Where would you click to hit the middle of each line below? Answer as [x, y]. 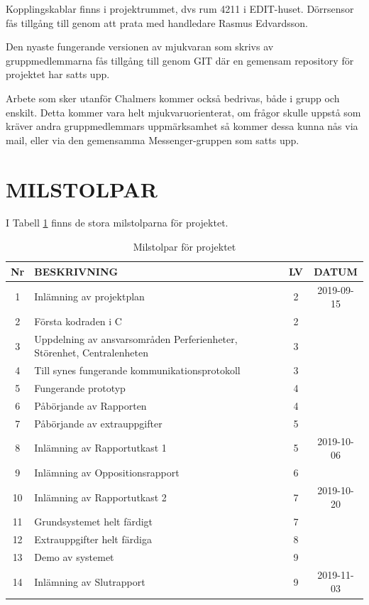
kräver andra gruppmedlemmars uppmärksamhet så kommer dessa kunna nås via [182, 126]
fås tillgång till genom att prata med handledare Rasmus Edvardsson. [157, 22]
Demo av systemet [74, 557]
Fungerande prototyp [80, 388]
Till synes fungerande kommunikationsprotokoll [137, 370]
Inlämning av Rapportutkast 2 [100, 497]
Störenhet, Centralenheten [91, 353]
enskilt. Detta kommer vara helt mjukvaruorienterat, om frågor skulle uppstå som [183, 112]
